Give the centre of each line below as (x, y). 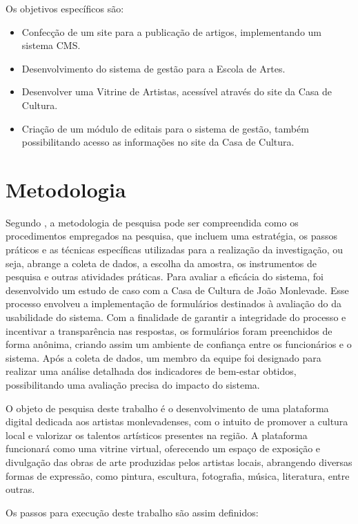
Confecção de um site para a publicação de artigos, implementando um (172, 31)
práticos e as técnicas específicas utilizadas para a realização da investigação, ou (175, 250)
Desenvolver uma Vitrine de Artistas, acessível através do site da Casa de (177, 91)
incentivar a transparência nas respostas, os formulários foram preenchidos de (169, 330)
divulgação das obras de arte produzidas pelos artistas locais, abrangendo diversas (179, 462)
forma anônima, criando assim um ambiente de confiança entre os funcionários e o (179, 344)
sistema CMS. (51, 45)
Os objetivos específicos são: (65, 8)
